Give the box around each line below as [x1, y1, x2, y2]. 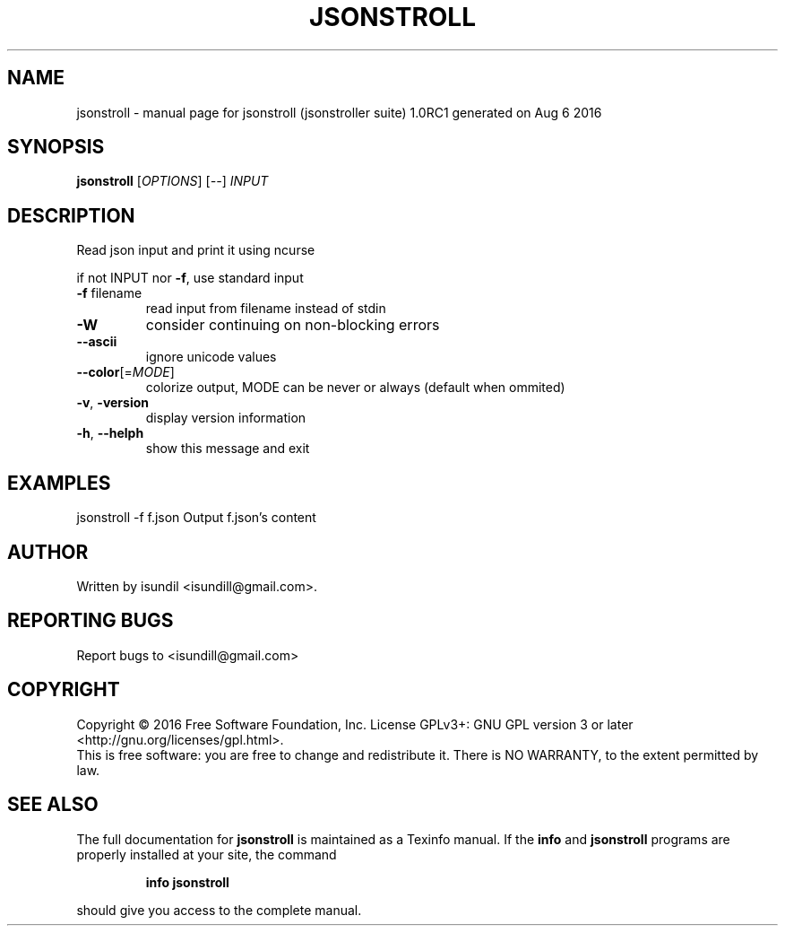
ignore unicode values [145, 349, 277, 365]
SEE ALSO [7, 793, 99, 816]
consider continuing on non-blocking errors [145, 316, 440, 335]
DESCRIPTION [7, 204, 135, 227]
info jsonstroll [145, 874, 229, 890]
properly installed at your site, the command [76, 846, 337, 862]
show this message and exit [145, 440, 310, 457]
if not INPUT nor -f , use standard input [76, 270, 304, 286]
